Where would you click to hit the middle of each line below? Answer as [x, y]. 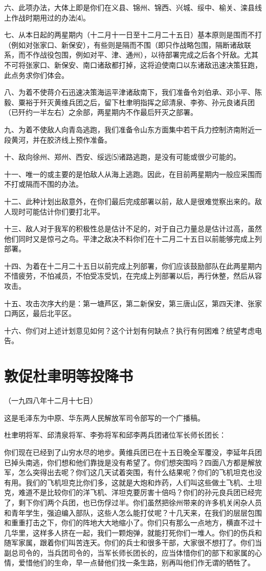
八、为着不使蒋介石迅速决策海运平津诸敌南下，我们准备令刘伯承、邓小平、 [129, 92]
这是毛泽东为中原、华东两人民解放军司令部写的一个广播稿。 [104, 417]
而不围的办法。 [58, 184]
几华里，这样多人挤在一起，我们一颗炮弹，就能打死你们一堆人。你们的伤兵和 [133, 532]
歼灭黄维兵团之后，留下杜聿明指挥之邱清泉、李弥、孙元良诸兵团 [147, 102]
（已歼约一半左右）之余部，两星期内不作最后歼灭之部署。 [101, 112]
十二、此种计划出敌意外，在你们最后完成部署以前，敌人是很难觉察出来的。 [129, 201]
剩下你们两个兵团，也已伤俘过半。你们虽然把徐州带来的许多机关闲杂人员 [140, 502]
